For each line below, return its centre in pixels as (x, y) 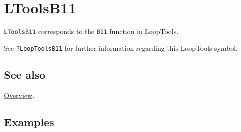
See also (25, 74)
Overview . (19, 95)
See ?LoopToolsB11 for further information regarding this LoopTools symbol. (121, 48)
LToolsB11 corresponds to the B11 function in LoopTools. (91, 31)
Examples (29, 121)
